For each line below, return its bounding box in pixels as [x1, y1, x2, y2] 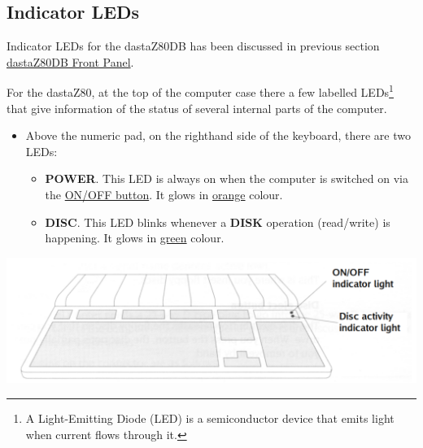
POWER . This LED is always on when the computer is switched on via [45, 170, 408, 187]
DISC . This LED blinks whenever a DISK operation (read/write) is [45, 213, 390, 230]
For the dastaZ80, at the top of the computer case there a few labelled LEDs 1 [7, 81, 394, 101]
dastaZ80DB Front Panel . [7, 53, 134, 70]
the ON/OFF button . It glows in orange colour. [45, 186, 283, 203]
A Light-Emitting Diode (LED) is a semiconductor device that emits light [25, 409, 395, 426]
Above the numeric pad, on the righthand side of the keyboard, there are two [25, 127, 411, 144]
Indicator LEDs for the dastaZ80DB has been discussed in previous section [7, 37, 380, 54]
